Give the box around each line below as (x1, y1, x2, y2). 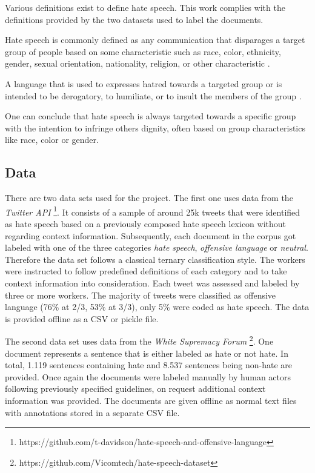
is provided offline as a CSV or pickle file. (5, 312, 159, 325)
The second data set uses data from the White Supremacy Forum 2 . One (5, 333, 274, 347)
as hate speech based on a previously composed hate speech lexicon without (5, 217, 287, 230)
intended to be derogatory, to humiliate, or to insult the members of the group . (5, 89, 302, 102)
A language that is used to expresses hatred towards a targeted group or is (5, 77, 282, 90)
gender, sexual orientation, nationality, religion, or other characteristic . (5, 57, 270, 70)
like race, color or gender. (5, 133, 99, 146)
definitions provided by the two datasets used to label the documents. (5, 13, 264, 25)
